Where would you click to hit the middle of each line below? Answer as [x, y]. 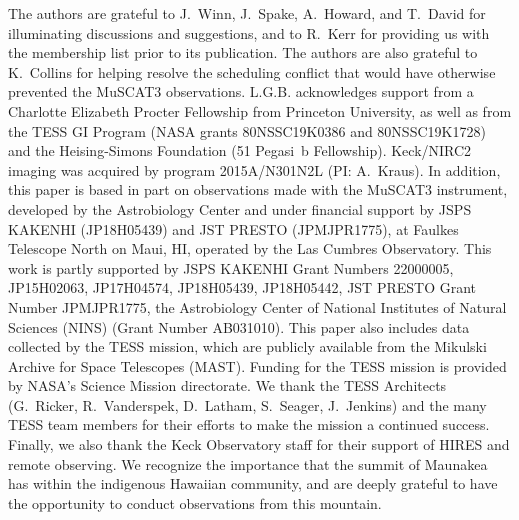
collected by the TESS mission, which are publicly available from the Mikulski [247, 346]
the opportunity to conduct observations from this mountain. [195, 502]
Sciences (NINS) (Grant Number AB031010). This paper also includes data [239, 326]
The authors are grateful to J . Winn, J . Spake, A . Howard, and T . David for [247, 13]
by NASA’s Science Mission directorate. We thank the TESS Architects [227, 385]
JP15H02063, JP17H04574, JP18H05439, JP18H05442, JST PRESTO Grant [242, 287]
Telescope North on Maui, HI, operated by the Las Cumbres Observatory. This [250, 248]
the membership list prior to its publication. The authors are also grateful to [243, 52]
